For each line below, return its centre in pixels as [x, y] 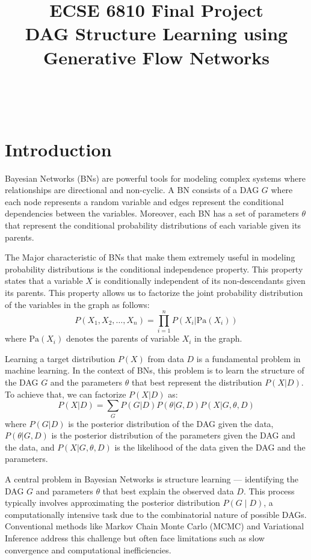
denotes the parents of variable [122, 338]
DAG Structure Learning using [156, 33]
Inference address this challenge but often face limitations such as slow [135, 537]
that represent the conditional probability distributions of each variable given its [153, 225]
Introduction [58, 149]
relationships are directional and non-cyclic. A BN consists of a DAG [132, 190]
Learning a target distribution [60, 358]
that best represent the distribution [197, 382]
